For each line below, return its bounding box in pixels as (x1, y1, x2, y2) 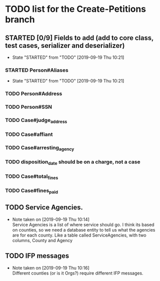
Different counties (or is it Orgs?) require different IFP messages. (12, 270, 144, 276)
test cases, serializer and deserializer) (5, 41, 125, 50)
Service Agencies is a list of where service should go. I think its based (12, 221, 155, 228)
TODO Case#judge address (5, 117, 67, 124)
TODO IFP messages (5, 252, 69, 260)
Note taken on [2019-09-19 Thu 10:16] (12, 265, 90, 271)
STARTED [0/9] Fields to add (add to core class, (5, 34, 154, 42)
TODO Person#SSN (5, 104, 53, 111)
